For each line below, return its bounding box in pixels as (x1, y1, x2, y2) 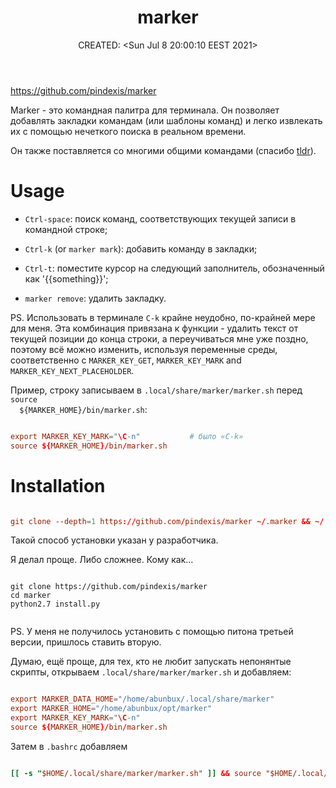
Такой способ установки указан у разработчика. (10, 534, 219, 546)
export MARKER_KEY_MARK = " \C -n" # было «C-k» (10, 431, 244, 441)
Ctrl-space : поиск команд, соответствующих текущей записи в (24, 212, 297, 225)
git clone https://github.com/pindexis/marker (10, 582, 208, 592)
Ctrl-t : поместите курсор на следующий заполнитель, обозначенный (24, 262, 325, 274)
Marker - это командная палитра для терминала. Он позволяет (10, 104, 280, 116)
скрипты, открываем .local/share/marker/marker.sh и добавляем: (10, 666, 292, 678)
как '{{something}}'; (24, 272, 109, 285)
